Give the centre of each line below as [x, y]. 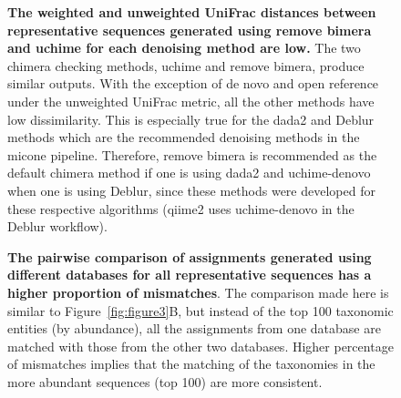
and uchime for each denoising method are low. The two [184, 48]
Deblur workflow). [57, 226]
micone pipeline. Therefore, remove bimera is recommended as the [192, 154]
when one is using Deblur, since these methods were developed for [191, 190]
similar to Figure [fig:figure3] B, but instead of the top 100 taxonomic [200, 310]
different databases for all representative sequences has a [190, 275]
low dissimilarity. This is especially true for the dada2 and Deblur [191, 119]
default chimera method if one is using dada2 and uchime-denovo [189, 173]
